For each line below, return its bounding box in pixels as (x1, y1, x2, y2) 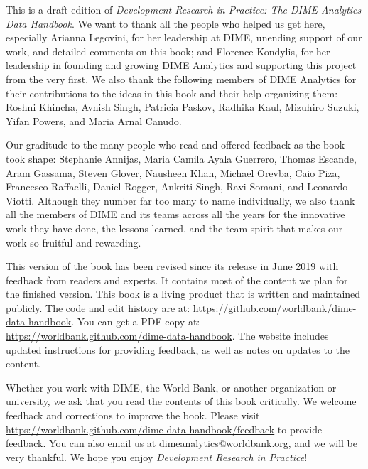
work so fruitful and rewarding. (6, 234, 141, 249)
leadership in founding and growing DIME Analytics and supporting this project (6, 58, 357, 72)
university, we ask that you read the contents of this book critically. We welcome (6, 394, 357, 409)
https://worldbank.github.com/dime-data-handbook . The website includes (6, 328, 329, 343)
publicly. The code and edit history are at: (6, 300, 190, 315)
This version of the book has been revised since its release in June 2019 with (6, 259, 339, 274)
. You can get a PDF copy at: (71, 314, 200, 329)
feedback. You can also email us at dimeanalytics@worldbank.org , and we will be (6, 436, 357, 451)
